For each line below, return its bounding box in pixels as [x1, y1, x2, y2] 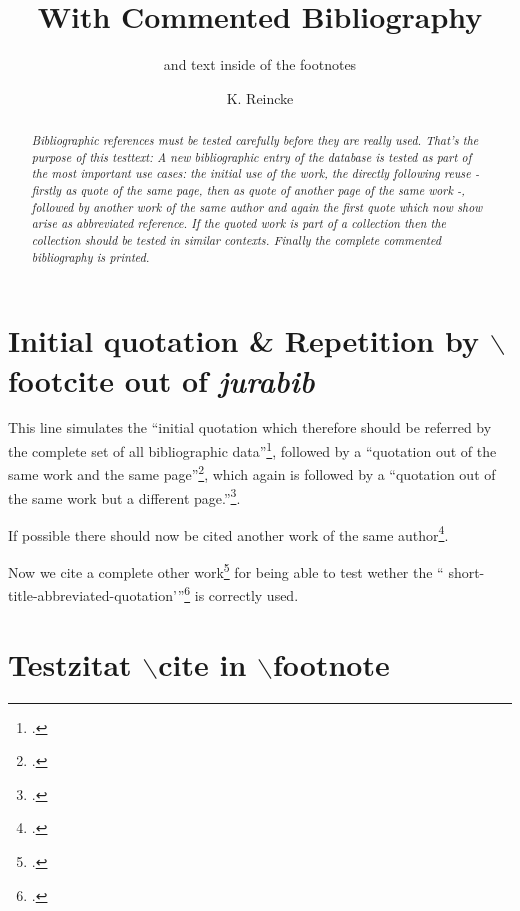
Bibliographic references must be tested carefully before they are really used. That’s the [31, 132, 479, 149]
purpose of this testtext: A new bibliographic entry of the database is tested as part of [31, 148, 472, 165]
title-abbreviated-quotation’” [8, 584, 185, 605]
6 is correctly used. [184, 582, 299, 605]
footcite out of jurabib [8, 359, 315, 401]
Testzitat [8, 643, 132, 684]
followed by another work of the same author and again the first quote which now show [31, 198, 483, 215]
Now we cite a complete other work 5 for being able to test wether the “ [8, 559, 444, 582]
